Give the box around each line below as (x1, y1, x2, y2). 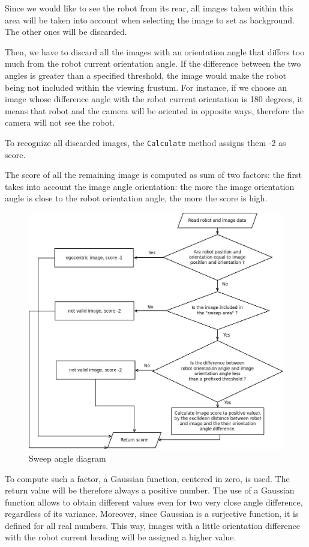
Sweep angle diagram (29, 451, 106, 464)
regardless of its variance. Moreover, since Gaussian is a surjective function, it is (5, 507, 299, 520)
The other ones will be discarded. (5, 25, 127, 38)
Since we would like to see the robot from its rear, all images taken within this (5, 2, 293, 14)
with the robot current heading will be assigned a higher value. (5, 531, 236, 543)
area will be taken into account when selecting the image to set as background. (5, 13, 295, 26)
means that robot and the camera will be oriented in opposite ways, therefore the (5, 104, 304, 117)
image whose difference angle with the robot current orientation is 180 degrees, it (5, 93, 303, 105)
